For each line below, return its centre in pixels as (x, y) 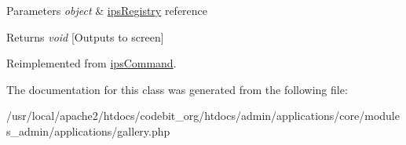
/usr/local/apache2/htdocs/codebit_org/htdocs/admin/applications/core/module (203, 116)
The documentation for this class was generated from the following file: (177, 89)
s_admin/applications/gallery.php (88, 130)
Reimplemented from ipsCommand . (91, 63)
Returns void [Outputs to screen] (85, 36)
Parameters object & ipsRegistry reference (107, 10)
